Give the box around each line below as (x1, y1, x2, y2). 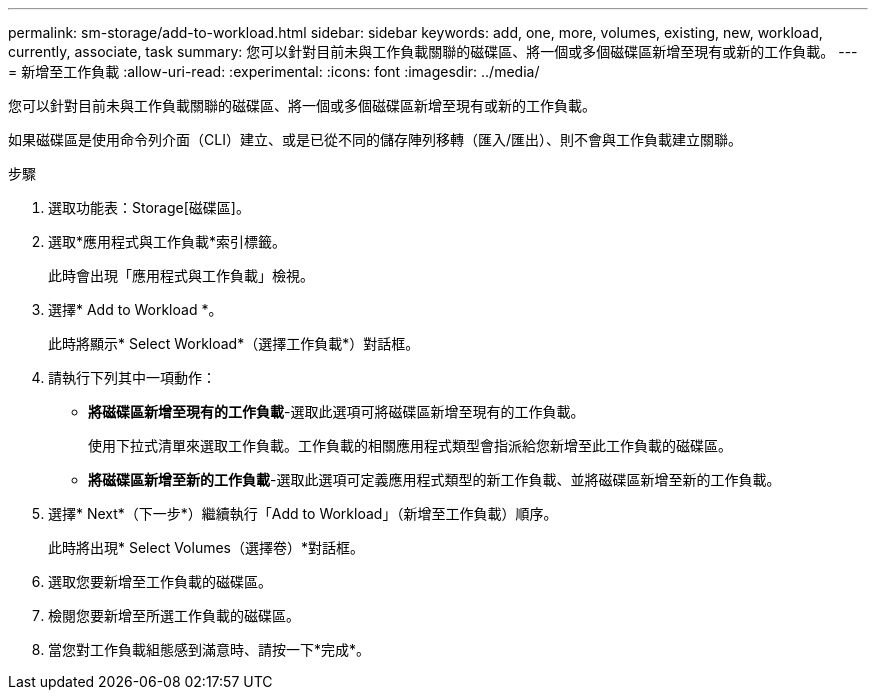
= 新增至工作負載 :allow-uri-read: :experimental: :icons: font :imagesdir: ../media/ (8, 63, 540, 80)
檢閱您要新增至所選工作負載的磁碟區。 (48, 607, 300, 624)
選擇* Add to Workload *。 (48, 301, 223, 318)
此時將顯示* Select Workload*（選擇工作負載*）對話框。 (48, 335, 420, 352)
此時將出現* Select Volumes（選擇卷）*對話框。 (48, 539, 365, 556)
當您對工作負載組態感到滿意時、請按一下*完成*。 (48, 641, 371, 658)
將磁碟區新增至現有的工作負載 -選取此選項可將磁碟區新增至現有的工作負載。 (88, 403, 585, 420)
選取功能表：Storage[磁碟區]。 (48, 199, 250, 216)
